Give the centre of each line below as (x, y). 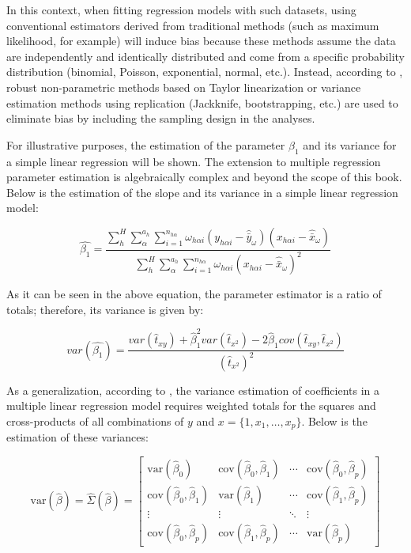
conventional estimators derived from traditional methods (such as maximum (193, 25)
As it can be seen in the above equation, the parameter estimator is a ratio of (194, 294)
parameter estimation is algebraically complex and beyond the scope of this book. (204, 177)
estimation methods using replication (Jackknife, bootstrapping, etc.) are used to (202, 102)
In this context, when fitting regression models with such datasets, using (181, 9)
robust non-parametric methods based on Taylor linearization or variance (184, 87)
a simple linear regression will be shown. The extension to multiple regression (194, 161)
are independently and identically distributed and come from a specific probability (205, 56)
